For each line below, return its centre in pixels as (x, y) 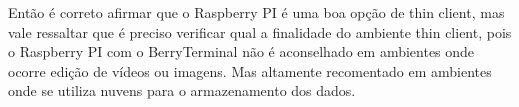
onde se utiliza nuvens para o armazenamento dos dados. (182, 90)
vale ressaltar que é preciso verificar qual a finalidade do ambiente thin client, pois (260, 31)
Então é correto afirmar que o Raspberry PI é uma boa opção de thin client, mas (256, 12)
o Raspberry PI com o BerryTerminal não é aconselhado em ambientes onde (241, 51)
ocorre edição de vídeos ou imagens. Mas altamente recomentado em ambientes (250, 70)
